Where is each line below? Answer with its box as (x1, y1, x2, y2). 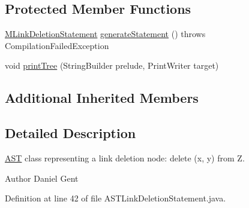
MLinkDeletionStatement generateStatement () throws (5, 27, 206, 40)
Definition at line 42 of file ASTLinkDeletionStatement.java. (5, 192, 226, 204)
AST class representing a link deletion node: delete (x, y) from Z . (5, 151, 245, 164)
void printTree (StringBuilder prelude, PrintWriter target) (5, 59, 219, 72)
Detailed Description (5, 124, 136, 142)
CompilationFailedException (5, 39, 109, 51)
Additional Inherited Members (5, 88, 199, 107)
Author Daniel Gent (5, 172, 79, 184)
